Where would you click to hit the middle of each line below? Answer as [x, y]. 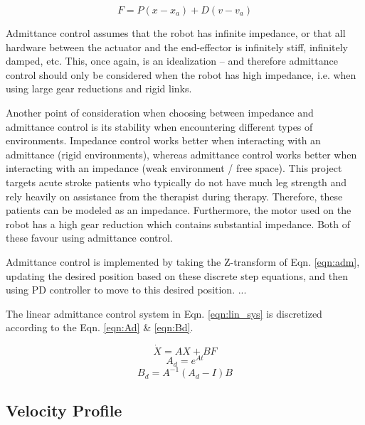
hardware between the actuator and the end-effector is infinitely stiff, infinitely [177, 47]
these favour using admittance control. [89, 238]
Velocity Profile [64, 410]
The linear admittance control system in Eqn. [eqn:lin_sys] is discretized [164, 313]
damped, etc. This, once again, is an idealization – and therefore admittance [172, 61]
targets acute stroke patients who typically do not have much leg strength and [176, 182]
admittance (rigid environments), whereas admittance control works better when [181, 154]
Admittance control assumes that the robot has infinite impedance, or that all [176, 33]
